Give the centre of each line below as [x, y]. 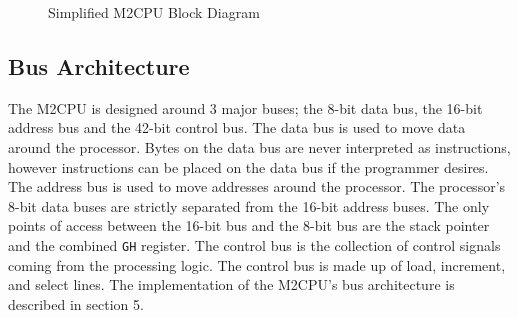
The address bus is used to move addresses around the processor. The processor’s [257, 186]
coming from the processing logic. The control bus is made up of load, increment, [257, 264]
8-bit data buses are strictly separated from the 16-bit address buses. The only [249, 205]
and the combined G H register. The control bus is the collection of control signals [254, 244]
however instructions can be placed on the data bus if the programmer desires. [248, 166]
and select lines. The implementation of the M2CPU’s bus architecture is [231, 284]
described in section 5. [76, 303]
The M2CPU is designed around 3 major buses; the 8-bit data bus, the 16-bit [245, 107]
